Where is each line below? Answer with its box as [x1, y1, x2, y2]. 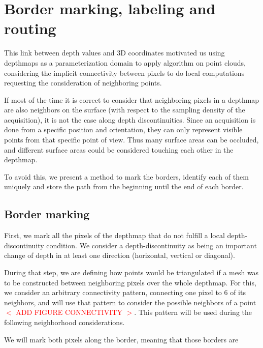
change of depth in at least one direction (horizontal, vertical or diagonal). [4, 250, 235, 260]
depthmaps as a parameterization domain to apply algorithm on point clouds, [4, 57, 246, 68]
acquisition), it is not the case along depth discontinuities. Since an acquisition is [4, 114, 256, 125]
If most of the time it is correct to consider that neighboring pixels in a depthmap [4, 94, 259, 105]
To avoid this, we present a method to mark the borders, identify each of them [4, 171, 249, 182]
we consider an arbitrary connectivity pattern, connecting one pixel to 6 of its [4, 287, 246, 298]
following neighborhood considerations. [4, 316, 125, 327]
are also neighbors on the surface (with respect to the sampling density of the [4, 104, 245, 115]
